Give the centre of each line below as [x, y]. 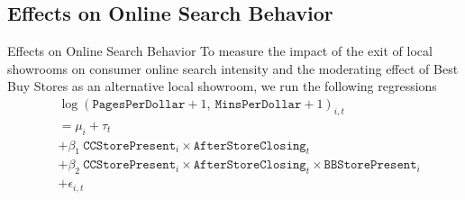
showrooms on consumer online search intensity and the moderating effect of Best [233, 68]
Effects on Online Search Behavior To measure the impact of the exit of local [220, 51]
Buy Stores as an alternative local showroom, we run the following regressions [222, 86]
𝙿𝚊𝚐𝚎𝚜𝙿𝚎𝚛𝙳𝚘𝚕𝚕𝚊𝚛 [139, 105]
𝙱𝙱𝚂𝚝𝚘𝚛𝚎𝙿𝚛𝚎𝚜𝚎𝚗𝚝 [370, 165]
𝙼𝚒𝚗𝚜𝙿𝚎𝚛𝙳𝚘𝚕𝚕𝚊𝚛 [258, 105]
